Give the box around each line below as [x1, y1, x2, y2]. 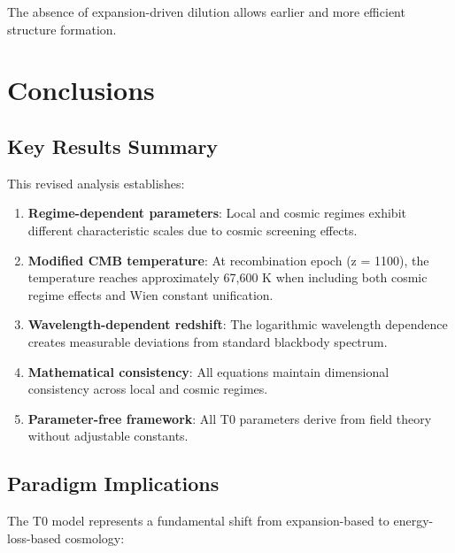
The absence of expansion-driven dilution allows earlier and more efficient [7, 3, 405, 20]
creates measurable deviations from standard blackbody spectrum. [27, 332, 388, 350]
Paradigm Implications [7, 470, 220, 497]
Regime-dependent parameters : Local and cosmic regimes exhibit [27, 204, 406, 222]
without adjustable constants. [27, 426, 189, 445]
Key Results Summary [7, 132, 219, 159]
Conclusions [7, 72, 155, 108]
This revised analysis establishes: [7, 173, 185, 192]
